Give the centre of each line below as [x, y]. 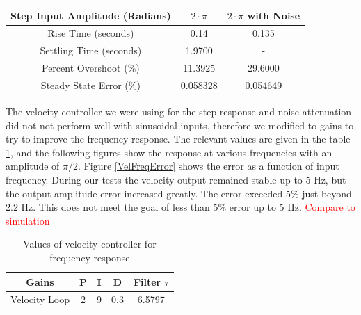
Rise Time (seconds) [91, 33]
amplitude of [33, 166]
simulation [28, 220]
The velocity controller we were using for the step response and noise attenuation [179, 111]
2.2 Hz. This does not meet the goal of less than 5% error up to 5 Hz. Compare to [180, 207]
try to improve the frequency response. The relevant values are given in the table [178, 139]
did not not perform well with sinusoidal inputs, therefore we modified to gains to [180, 125]
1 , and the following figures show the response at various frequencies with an [169, 152]
